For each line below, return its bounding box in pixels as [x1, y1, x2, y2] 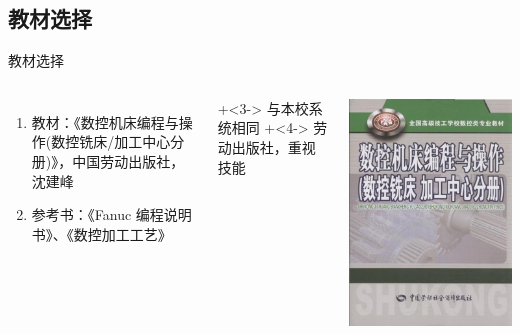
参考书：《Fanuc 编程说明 [31, 204, 192, 225]
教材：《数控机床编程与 [31, 111, 179, 132]
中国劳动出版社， [72, 150, 185, 171]
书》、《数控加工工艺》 [31, 223, 172, 244]
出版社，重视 [231, 136, 316, 157]
